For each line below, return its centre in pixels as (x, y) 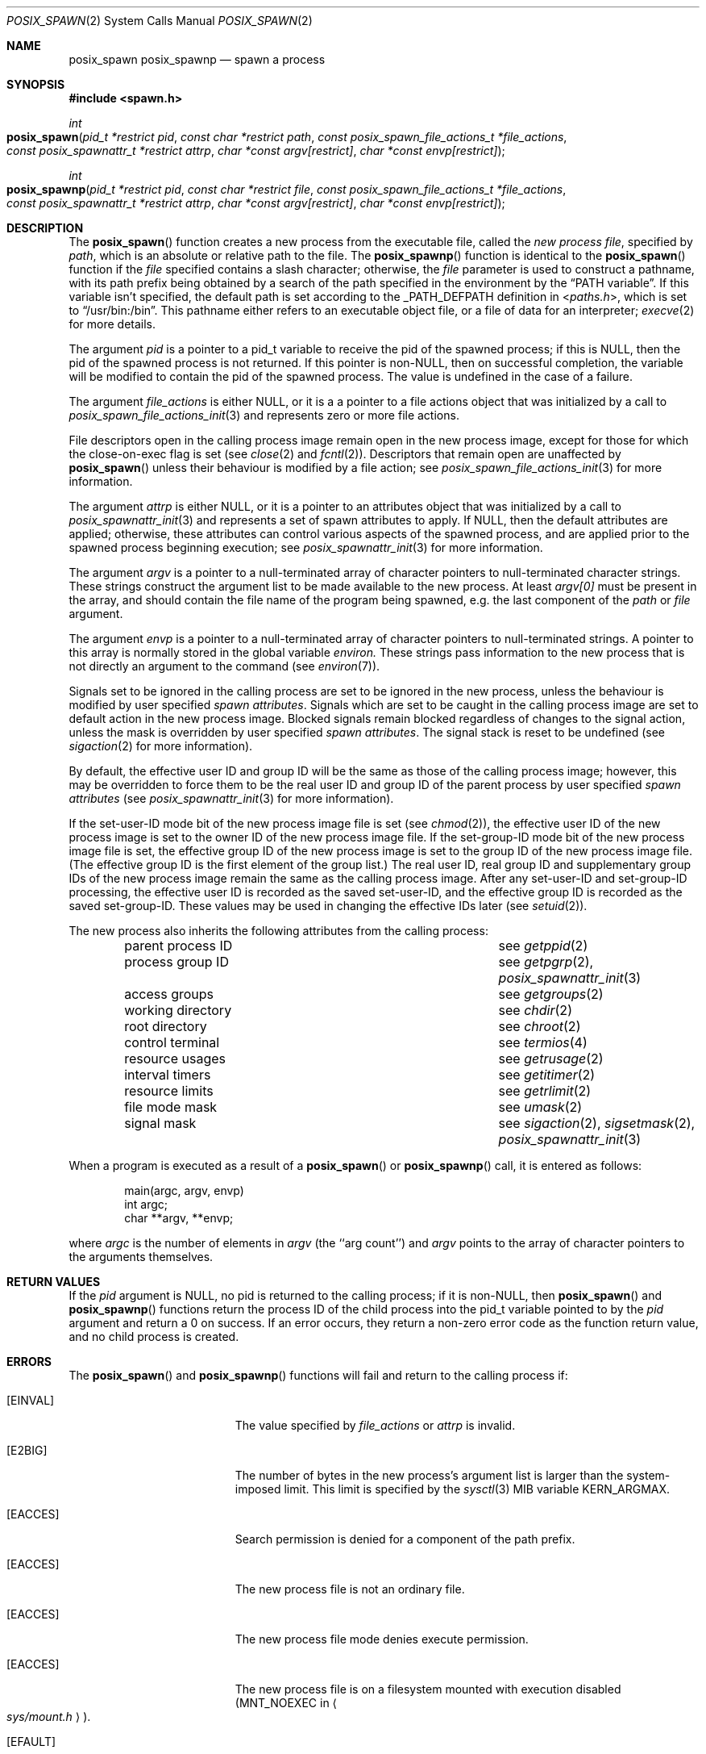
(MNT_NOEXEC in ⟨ (286, 1703)
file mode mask (171, 1107)
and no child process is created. (154, 1336)
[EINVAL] (31, 1400)
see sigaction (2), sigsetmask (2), (597, 1123)
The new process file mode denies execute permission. (382, 1639)
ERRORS (29, 1361)
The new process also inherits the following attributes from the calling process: (278, 931)
